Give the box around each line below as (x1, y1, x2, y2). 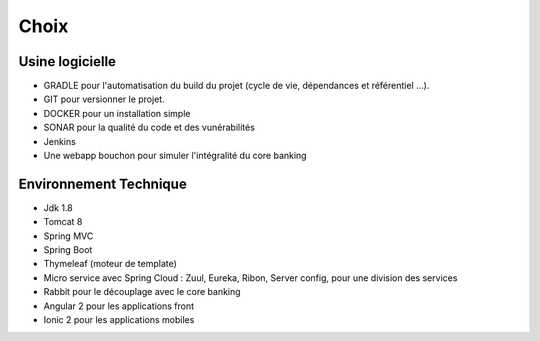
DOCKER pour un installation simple (43, 107, 191, 119)
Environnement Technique (18, 175, 187, 192)
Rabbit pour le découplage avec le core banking (43, 286, 241, 298)
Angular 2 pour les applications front (43, 300, 195, 312)
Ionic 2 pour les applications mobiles (43, 314, 195, 326)
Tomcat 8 (43, 216, 83, 228)
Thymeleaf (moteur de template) (43, 258, 177, 270)
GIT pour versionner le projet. (43, 93, 165, 105)
